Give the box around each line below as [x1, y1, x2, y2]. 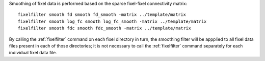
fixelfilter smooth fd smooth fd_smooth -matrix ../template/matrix [18, 12, 186, 17]
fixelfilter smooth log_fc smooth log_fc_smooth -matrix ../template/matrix [18, 18, 207, 24]
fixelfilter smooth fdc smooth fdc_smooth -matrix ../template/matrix [18, 26, 191, 31]
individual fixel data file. [9, 50, 57, 56]
